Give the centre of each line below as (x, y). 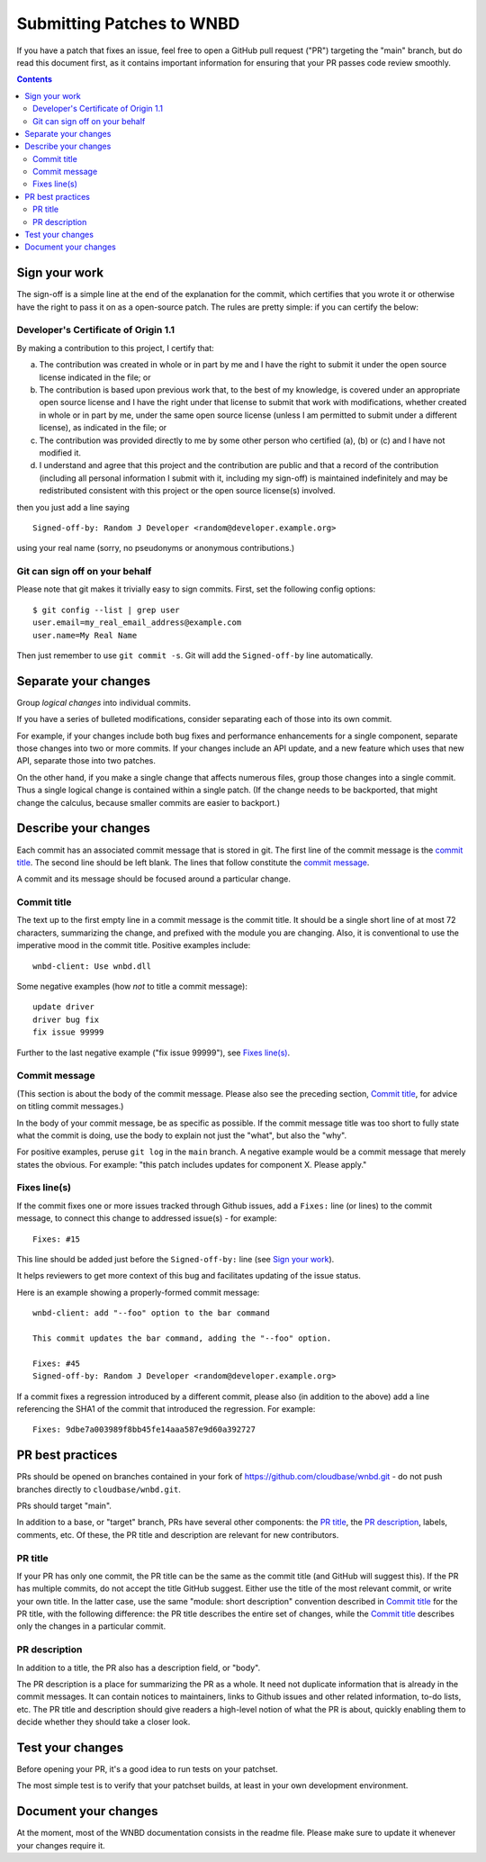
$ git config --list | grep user (106, 610)
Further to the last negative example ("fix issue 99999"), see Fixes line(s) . (153, 1053)
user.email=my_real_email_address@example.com (137, 623)
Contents (35, 79)
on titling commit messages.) (70, 1107)
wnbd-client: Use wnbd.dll (92, 966)
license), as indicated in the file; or (103, 428)
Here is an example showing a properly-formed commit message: (138, 1292)
